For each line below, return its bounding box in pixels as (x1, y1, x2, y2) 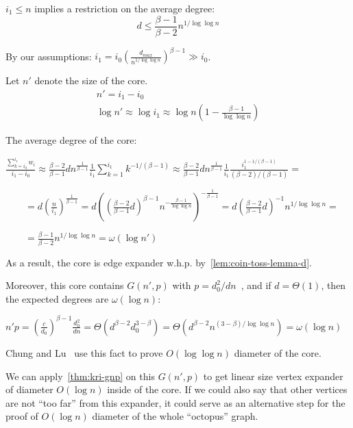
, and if (241, 278, 271, 292)
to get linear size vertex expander (203, 368, 343, 383)
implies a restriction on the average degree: (34, 1, 215, 15)
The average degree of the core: (5, 133, 137, 147)
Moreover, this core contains (5, 278, 124, 292)
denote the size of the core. (34, 73, 148, 88)
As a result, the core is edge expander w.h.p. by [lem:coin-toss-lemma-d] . (5, 255, 312, 269)
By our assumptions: (5, 49, 92, 63)
